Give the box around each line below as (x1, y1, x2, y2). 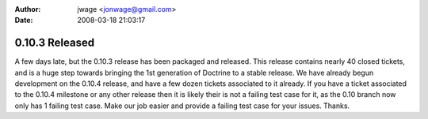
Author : (14, 5, 41, 13)
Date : (14, 16, 33, 25)
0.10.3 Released (14, 36, 95, 50)
